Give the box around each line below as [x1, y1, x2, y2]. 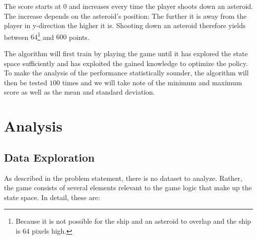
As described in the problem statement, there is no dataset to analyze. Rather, [4, 172, 243, 183]
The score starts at [4, 1, 61, 11]
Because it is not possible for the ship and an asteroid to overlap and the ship [15, 216, 251, 226]
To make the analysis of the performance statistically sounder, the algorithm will [4, 68, 249, 78]
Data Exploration [4, 149, 95, 165]
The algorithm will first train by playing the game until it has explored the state [4, 48, 248, 59]
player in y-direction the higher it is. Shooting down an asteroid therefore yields [4, 20, 246, 31]
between [4, 32, 29, 42]
